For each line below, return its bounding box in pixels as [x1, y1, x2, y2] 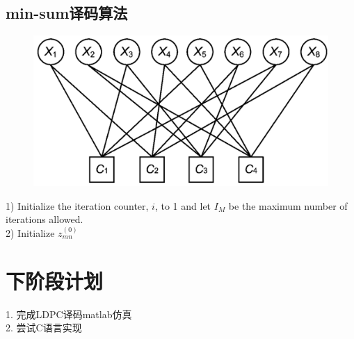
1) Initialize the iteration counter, [6, 198, 149, 213]
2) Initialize [6, 225, 55, 240]
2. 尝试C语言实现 [6, 320, 82, 335]
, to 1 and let [154, 198, 211, 213]
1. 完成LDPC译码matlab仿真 [6, 306, 132, 321]
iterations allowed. [6, 212, 83, 226]
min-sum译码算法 [6, 2, 128, 24]
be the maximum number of [228, 198, 348, 213]
